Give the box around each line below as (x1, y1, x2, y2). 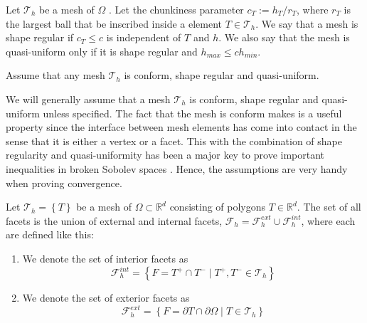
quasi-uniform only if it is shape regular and (6, 43, 198, 58)
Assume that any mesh (6, 68, 105, 83)
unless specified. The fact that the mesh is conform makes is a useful (43, 105, 342, 120)
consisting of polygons (169, 199, 266, 214)
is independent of (106, 30, 181, 45)
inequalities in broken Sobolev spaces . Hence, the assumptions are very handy (6, 161, 348, 176)
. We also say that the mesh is (218, 30, 350, 45)
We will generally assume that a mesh (6, 91, 171, 106)
